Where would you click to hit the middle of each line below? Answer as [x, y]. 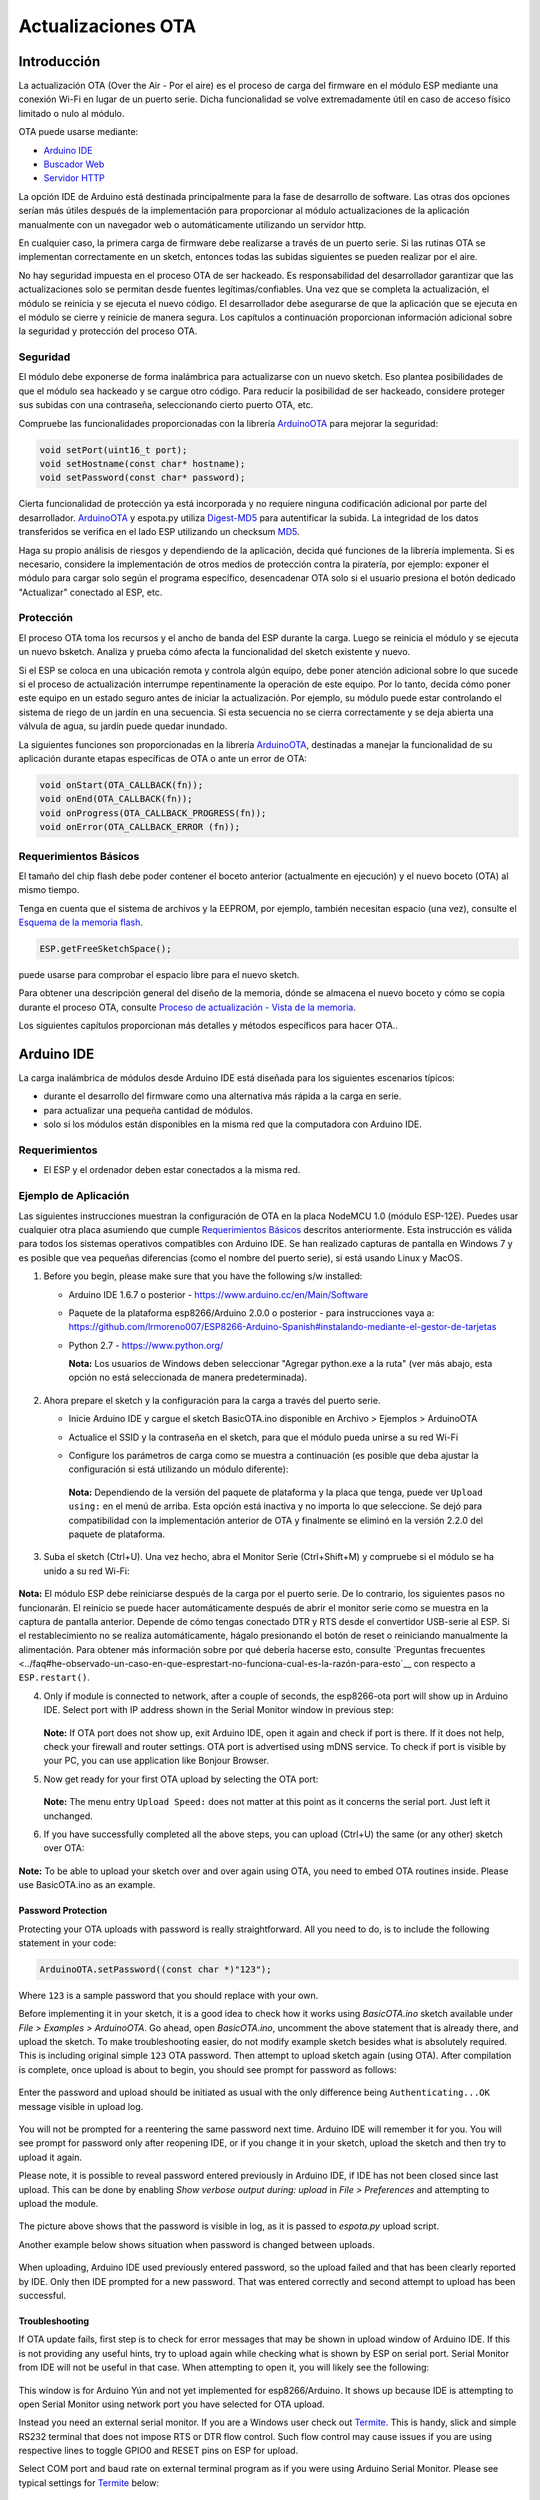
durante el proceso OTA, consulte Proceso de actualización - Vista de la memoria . [187, 1007]
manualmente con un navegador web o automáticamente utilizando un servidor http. [192, 224]
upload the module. [58, 2203]
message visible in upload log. [81, 2106]
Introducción [59, 61]
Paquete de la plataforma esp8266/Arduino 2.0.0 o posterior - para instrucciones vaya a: [251, 1312]
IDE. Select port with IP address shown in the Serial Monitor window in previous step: [218, 1710]
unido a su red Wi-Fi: [86, 1571]
